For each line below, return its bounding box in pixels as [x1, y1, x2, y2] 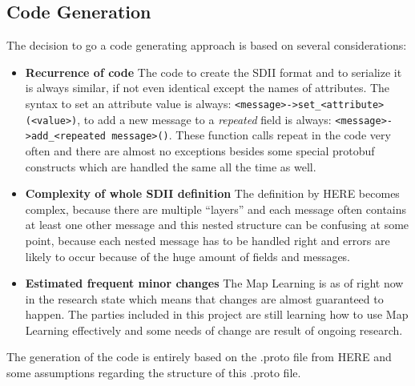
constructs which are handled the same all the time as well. [25, 158, 316, 175]
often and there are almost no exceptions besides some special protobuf [25, 142, 375, 159]
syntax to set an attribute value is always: [25, 94, 232, 111]
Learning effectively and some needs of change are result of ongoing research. [25, 321, 403, 338]
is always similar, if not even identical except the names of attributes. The [25, 79, 390, 96]
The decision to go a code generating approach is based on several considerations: [6, 37, 407, 54]
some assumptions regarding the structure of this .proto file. [6, 364, 301, 381]
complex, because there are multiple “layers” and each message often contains [25, 200, 407, 217]
